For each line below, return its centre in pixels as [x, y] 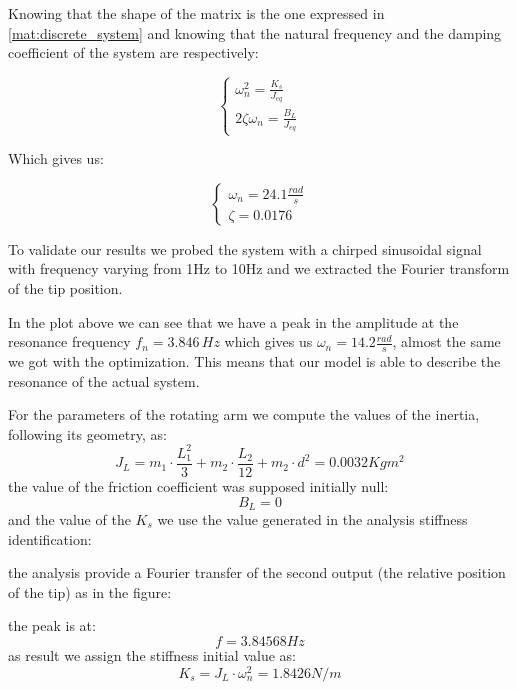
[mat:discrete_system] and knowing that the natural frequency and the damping [255, 32]
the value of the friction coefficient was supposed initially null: [198, 485]
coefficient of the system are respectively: [133, 52]
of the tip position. [65, 288]
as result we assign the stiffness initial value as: [152, 655]
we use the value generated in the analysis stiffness [312, 519]
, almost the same [446, 341]
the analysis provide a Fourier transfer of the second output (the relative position [257, 572]
